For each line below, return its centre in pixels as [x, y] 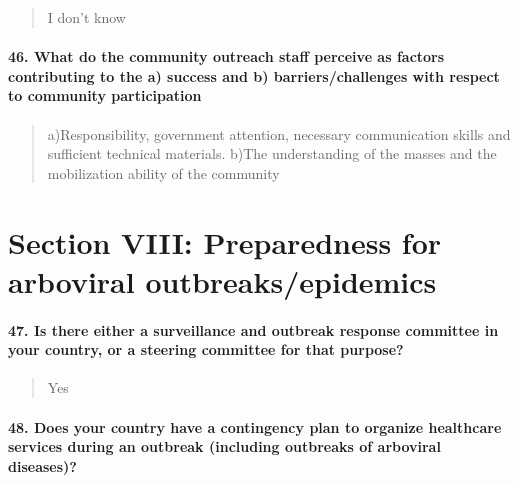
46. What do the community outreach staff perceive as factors [226, 56]
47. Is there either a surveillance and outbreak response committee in [253, 329]
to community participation [105, 95]
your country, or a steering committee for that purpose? [206, 349]
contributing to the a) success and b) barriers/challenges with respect [254, 75]
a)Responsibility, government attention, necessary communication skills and [279, 133]
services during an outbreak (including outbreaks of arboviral [224, 446]
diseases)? [42, 465]
